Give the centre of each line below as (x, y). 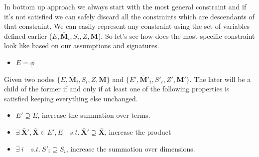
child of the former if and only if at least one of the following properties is (117, 89)
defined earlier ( (28, 36)
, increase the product (138, 131)
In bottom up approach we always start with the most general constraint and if (125, 6)
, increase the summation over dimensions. (130, 148)
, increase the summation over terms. (94, 115)
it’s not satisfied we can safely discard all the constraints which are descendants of (129, 16)
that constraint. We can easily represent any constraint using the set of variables (127, 26)
